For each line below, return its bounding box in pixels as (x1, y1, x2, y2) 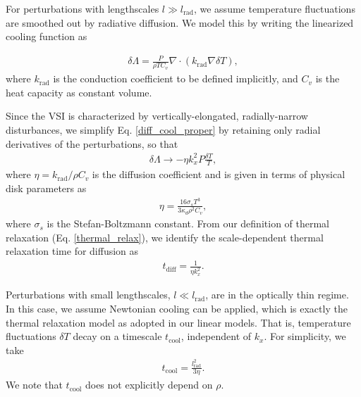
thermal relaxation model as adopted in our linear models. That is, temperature (6, 315, 351, 329)
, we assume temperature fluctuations (193, 1, 355, 15)
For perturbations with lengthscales (6, 1, 159, 15)
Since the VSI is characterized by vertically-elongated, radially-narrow (6, 108, 308, 123)
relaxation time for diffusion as (6, 244, 139, 258)
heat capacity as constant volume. (6, 84, 152, 99)
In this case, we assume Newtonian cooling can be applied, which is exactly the (6, 301, 348, 315)
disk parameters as (6, 181, 87, 196)
